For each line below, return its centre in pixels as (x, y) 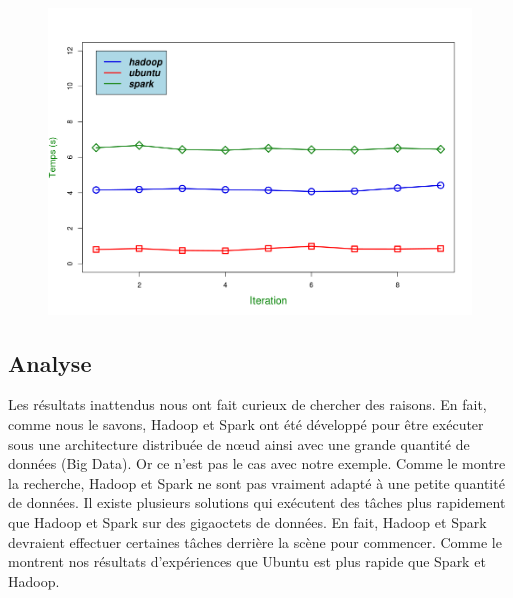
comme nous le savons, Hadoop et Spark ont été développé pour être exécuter (246, 424)
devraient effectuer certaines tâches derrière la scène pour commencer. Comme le (255, 541)
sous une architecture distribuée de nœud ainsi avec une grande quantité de (239, 443)
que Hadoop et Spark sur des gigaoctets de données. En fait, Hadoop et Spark (247, 522)
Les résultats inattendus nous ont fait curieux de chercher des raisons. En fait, (247, 404)
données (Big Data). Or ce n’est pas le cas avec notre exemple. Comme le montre (257, 463)
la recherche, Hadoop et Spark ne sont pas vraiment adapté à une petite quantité (256, 482)
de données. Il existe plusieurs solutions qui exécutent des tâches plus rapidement (257, 502)
